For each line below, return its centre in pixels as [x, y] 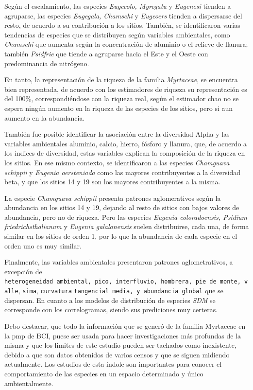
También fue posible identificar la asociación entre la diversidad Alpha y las [117, 134]
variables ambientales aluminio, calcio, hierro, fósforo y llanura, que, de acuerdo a [126, 143]
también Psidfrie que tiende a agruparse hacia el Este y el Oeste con [106, 53]
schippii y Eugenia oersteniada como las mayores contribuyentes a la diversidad [123, 172]
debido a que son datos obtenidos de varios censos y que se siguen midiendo [117, 354]
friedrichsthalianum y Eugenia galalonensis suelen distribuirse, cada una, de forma [127, 226]
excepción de [23, 271]
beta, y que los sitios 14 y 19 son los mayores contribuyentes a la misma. [112, 182]
